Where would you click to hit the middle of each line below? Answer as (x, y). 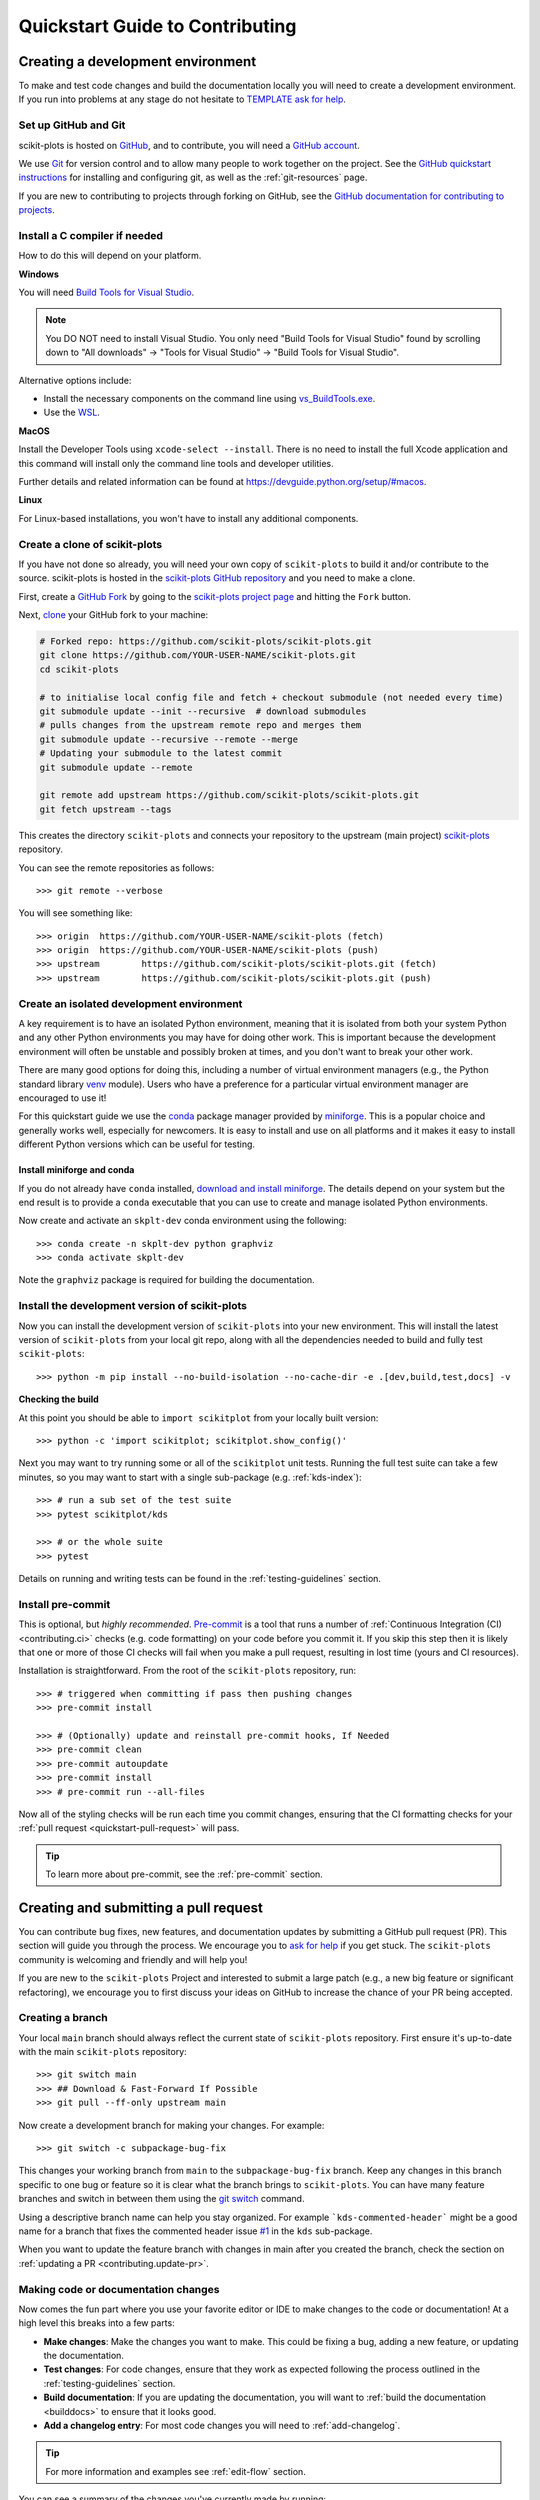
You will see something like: (75, 913)
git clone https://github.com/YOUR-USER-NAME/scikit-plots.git (198, 655)
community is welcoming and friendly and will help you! (133, 1959)
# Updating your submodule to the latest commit (161, 753)
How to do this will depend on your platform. (110, 256)
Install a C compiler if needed (91, 235)
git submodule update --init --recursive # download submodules (203, 711)
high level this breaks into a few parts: (96, 2323)
